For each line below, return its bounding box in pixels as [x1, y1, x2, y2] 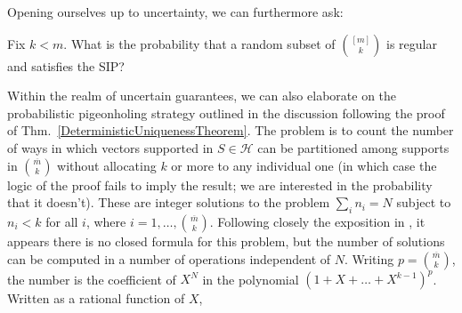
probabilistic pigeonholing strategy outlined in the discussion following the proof [7, 103, 445, 122]
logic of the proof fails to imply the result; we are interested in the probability [7, 175, 433, 194]
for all [45, 212, 78, 230]
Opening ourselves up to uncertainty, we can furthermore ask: [7, 3, 344, 20]
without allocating [57, 156, 157, 174]
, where [85, 212, 126, 230]
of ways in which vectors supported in [7, 138, 214, 156]
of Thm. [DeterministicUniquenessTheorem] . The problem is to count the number [7, 121, 454, 140]
